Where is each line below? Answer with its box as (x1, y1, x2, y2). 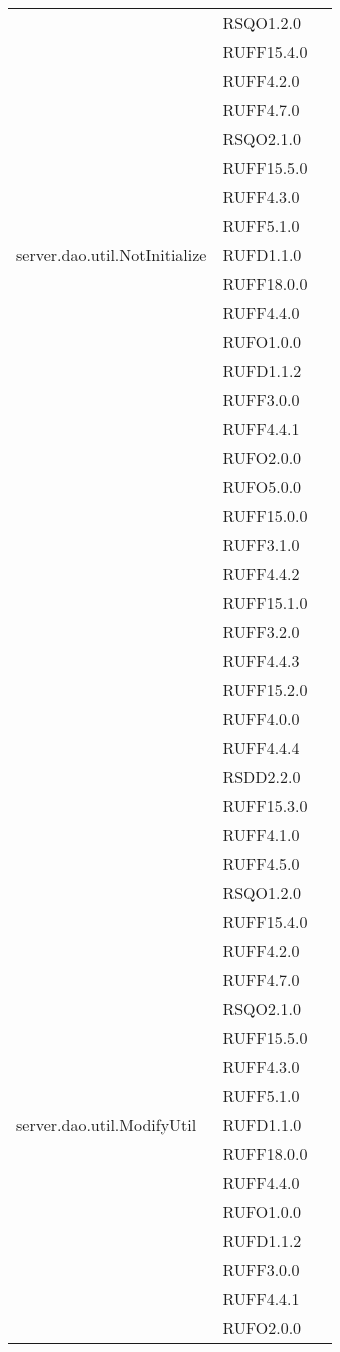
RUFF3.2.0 (222, 620, 300, 643)
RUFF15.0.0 (222, 504, 308, 527)
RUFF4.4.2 (222, 562, 300, 585)
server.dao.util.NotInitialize (16, 243, 207, 266)
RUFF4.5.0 (222, 852, 300, 875)
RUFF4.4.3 (222, 649, 300, 672)
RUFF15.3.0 (222, 794, 308, 817)
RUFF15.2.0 (222, 678, 308, 701)
